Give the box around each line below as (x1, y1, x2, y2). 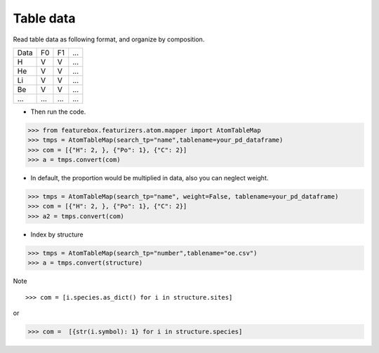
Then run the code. (30, 107, 86, 116)
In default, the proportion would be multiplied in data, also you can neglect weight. (30, 174, 269, 182)
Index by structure (30, 230, 84, 239)
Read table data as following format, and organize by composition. (13, 35, 205, 44)
